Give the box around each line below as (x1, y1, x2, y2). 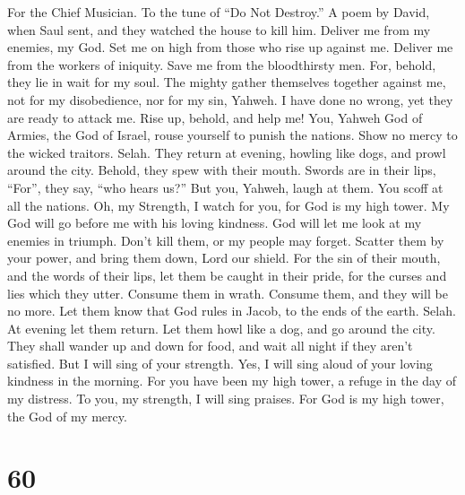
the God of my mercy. (7, 406, 127, 425)
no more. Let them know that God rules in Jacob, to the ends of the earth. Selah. (7, 301, 456, 320)
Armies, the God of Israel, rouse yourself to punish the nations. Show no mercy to (7, 126, 458, 144)
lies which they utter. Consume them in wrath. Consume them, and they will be (7, 283, 448, 302)
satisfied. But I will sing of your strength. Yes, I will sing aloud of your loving (7, 353, 433, 372)
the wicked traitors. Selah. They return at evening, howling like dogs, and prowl (7, 143, 446, 161)
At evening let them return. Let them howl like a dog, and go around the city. (7, 318, 435, 337)
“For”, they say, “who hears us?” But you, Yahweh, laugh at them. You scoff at (7, 178, 443, 196)
